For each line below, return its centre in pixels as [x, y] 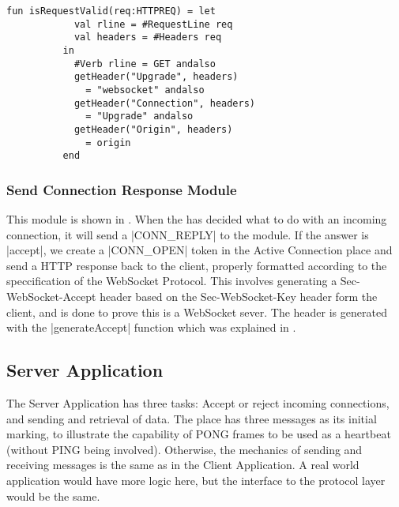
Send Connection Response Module [122, 189]
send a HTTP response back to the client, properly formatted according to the [197, 265]
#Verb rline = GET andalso [145, 64]
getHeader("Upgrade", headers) [156, 77]
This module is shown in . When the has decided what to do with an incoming [197, 219]
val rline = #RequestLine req [153, 24]
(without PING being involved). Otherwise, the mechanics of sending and [184, 449]
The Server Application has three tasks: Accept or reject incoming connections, [198, 403]
